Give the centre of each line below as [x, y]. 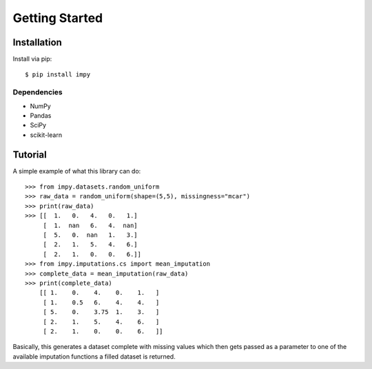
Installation [37, 42]
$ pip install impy [58, 75]
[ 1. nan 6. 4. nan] [90, 225]
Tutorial [30, 155]
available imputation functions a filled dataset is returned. [94, 356]
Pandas [41, 115]
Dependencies [38, 92]
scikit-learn [46, 135]
